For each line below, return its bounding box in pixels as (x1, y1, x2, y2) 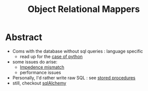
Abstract (5, 31, 42, 43)
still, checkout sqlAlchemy (12, 80, 66, 86)
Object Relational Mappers (27, 3, 140, 15)
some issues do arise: (12, 58, 58, 64)
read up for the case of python (19, 53, 83, 59)
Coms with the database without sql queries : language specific (12, 48, 144, 54)
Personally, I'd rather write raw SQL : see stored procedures (12, 74, 136, 80)
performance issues (19, 69, 61, 75)
